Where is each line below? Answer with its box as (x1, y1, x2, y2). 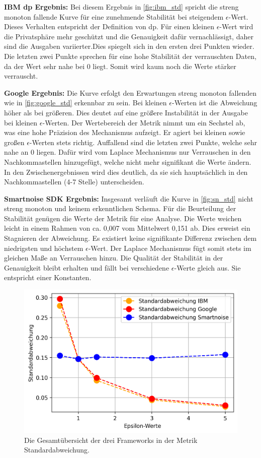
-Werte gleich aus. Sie (174, 262, 241, 273)
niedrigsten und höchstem (4, 242, 83, 253)
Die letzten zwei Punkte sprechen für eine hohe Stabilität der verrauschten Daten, (4, 50, 256, 61)
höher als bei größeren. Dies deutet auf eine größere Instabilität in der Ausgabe (4, 107, 248, 117)
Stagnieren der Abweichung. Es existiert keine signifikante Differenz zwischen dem (4, 233, 257, 243)
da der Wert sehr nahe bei (4, 60, 85, 71)
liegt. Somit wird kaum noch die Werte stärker (93, 60, 236, 71)
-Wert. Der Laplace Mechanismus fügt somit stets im (88, 242, 251, 253)
